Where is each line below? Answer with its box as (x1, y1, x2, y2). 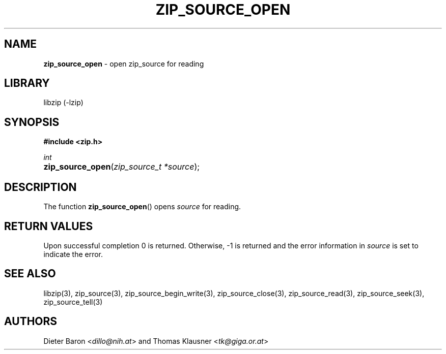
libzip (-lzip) (43, 98, 83, 107)
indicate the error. (43, 249, 103, 259)
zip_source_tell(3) (43, 297, 103, 306)
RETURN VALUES (4, 219, 93, 233)
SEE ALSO (4, 267, 56, 280)
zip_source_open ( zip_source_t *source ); (43, 162, 200, 172)
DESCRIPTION (4, 180, 77, 194)
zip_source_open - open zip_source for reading (43, 59, 204, 68)
